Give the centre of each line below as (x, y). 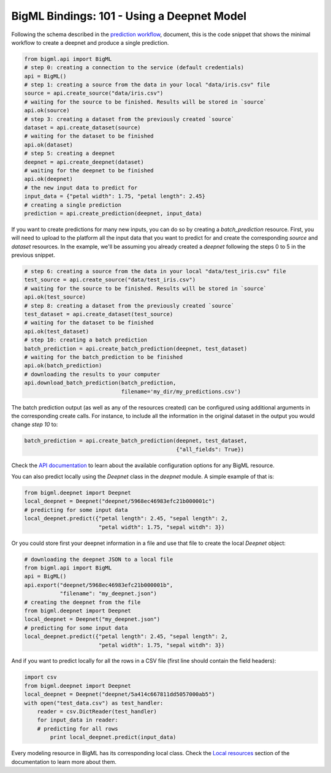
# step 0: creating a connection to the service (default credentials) (134, 68)
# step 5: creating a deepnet (70, 154)
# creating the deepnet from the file (82, 602)
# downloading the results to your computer (92, 374)
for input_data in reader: (78, 720)
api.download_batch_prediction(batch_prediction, (100, 383)
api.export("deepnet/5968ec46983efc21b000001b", (99, 585)
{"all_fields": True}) (210, 449)
